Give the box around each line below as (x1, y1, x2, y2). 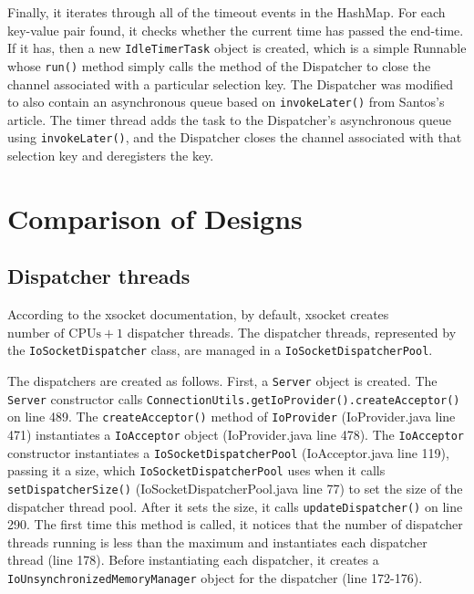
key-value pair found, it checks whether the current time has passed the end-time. (7, 20, 464, 39)
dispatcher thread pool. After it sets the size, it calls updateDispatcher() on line (7, 496, 463, 516)
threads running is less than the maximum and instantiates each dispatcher (7, 532, 428, 551)
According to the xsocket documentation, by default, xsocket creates (7, 305, 389, 324)
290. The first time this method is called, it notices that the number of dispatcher (7, 515, 463, 534)
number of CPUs (7, 327, 101, 340)
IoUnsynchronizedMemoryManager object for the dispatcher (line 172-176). (7, 568, 423, 588)
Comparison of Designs (7, 199, 303, 236)
